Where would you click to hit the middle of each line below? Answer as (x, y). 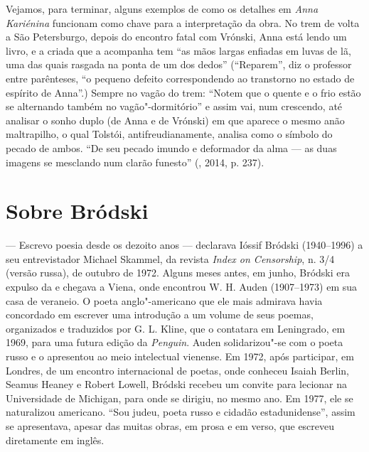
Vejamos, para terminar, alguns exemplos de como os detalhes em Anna (162, 9)
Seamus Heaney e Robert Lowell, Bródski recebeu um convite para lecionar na (177, 384)
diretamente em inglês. (55, 440)
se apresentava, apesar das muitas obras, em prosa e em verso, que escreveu (170, 425)
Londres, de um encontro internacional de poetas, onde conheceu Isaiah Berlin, (177, 370)
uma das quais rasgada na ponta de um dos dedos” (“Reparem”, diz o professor (179, 64)
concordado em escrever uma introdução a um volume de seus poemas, (160, 314)
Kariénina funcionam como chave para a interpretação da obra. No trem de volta (183, 22)
